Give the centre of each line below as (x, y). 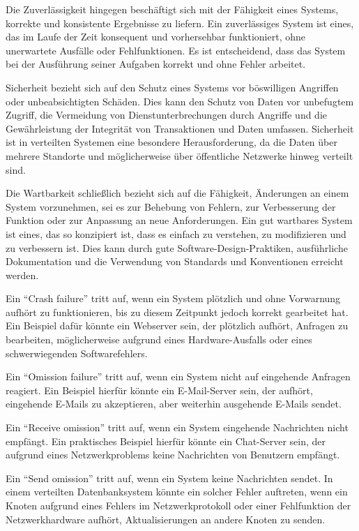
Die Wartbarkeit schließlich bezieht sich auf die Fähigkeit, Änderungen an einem (177, 193)
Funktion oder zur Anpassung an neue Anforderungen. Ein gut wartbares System (179, 220)
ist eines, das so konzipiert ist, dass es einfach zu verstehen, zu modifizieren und (176, 233)
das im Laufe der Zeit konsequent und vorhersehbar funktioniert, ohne (155, 37)
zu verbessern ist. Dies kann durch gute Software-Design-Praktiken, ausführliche (177, 247)
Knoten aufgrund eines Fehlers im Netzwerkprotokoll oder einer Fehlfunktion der (178, 505)
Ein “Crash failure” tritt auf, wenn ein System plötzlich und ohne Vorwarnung (173, 298)
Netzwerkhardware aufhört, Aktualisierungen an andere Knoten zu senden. (166, 519)
